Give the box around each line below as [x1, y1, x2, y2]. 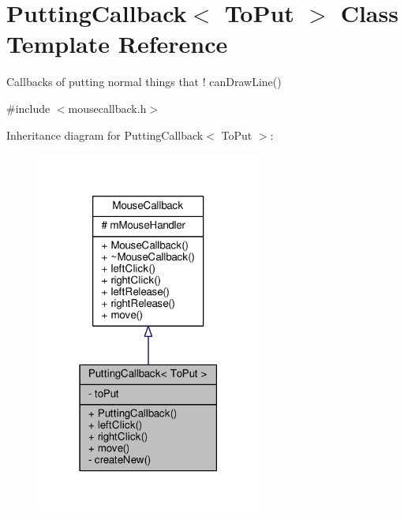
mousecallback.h [68, 99, 147, 116]
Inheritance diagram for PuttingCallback [6, 126, 204, 143]
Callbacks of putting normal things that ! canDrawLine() [6, 73, 282, 90]
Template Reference [6, 28, 228, 60]
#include [6, 99, 50, 116]
